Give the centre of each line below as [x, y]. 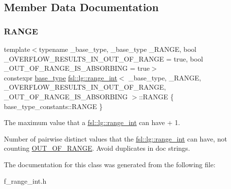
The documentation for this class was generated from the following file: [110, 164]
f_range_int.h [25, 181]
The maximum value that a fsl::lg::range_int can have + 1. [92, 122]
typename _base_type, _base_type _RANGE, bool [118, 49]
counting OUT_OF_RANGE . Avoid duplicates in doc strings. [97, 148]
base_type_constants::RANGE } [53, 106]
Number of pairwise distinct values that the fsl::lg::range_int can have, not [115, 138]
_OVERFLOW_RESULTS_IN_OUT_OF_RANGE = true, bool [104, 58]
